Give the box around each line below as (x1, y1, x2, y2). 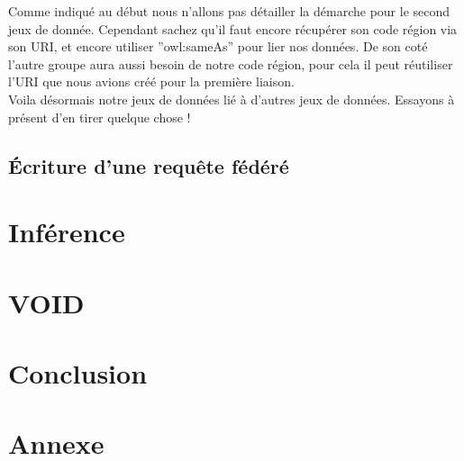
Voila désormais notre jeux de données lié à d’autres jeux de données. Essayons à (8, 89, 455, 108)
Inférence (8, 213, 125, 250)
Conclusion (8, 354, 148, 391)
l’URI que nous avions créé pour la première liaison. (8, 72, 295, 91)
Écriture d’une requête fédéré (8, 151, 289, 179)
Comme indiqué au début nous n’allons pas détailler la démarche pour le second (8, 2, 450, 20)
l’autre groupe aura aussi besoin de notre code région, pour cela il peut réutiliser (8, 54, 453, 73)
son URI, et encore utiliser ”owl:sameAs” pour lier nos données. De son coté (8, 37, 428, 56)
